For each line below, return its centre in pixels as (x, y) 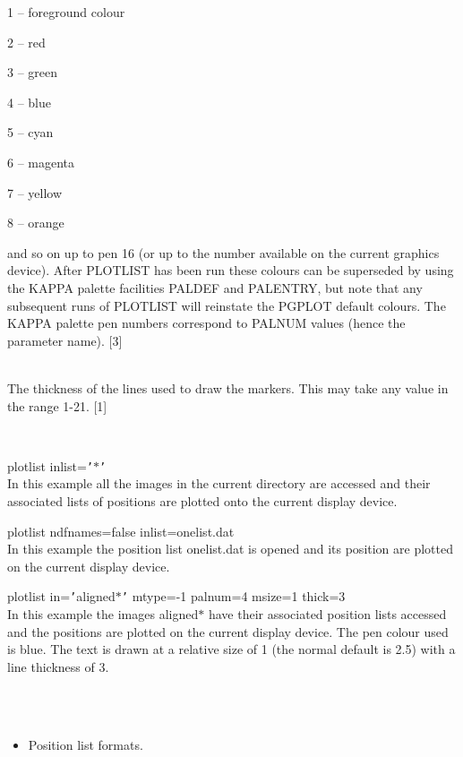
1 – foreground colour (66, 12)
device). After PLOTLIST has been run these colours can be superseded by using (231, 270)
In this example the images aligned (103, 613)
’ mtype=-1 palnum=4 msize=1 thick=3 (233, 596)
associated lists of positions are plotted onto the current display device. (202, 500)
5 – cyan (30, 132)
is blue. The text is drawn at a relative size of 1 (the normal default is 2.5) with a (231, 649)
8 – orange (36, 223)
